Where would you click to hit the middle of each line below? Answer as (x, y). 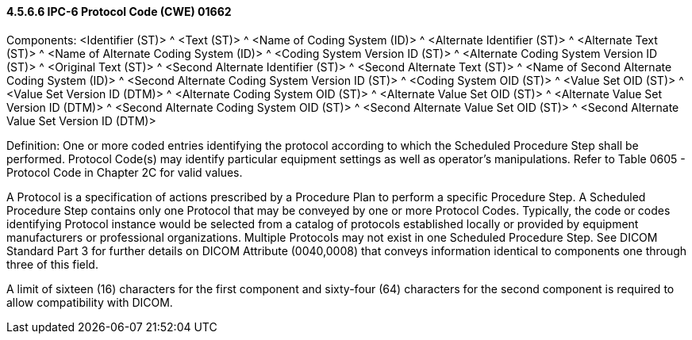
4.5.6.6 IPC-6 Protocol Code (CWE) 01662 (119, 11)
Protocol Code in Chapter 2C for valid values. (125, 172)
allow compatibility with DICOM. (90, 302)
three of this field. (52, 264)
